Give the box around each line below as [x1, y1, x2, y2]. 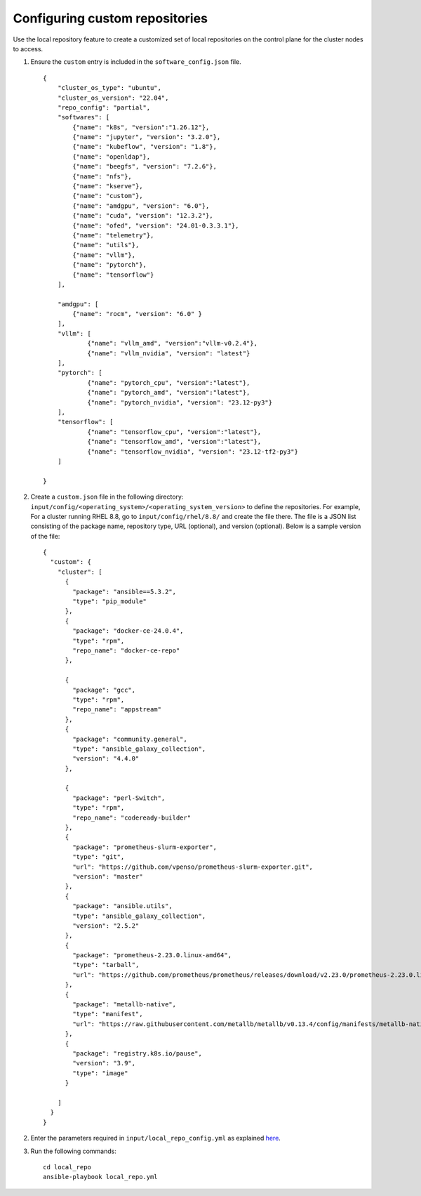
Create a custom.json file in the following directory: [30, 492, 184, 501]
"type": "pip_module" [72, 598, 147, 605]
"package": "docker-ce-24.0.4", [72, 627, 184, 635]
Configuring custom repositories [13, 11, 208, 26]
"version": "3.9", [72, 1059, 136, 1067]
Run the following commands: [30, 1147, 117, 1155]
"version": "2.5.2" [72, 921, 140, 930]
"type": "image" [72, 1069, 128, 1077]
